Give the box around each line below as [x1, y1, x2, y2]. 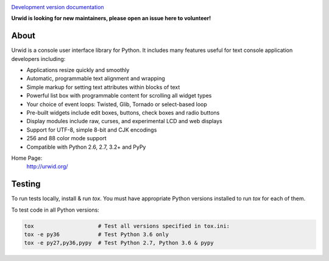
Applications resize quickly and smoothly [26, 66, 130, 74]
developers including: [11, 55, 66, 62]
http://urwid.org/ [26, 163, 68, 170]
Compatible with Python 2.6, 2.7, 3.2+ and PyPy [26, 143, 146, 151]
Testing [11, 179, 41, 189]
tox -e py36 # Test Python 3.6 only [24, 231, 169, 238]
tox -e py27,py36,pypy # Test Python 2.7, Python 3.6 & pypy [24, 240, 214, 246]
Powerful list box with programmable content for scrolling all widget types [26, 92, 212, 99]
